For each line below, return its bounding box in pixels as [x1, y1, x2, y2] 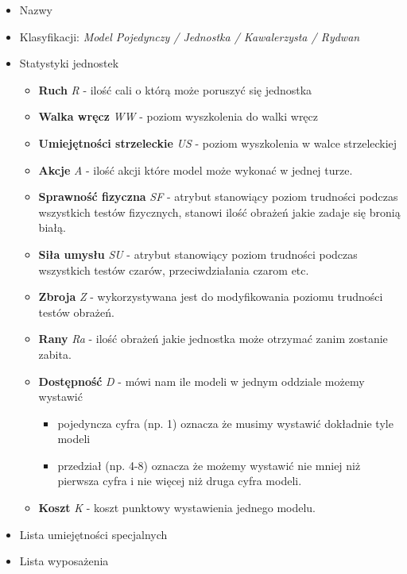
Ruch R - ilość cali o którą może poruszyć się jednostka [38, 81, 312, 98]
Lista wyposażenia [19, 553, 109, 569]
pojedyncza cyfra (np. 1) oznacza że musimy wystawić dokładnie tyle [57, 414, 393, 431]
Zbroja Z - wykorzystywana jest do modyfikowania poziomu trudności [38, 288, 383, 305]
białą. [38, 219, 66, 236]
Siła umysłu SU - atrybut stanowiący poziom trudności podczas [38, 245, 358, 262]
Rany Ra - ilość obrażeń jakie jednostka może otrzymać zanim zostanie [38, 330, 388, 347]
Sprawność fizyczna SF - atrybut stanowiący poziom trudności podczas [38, 188, 398, 205]
